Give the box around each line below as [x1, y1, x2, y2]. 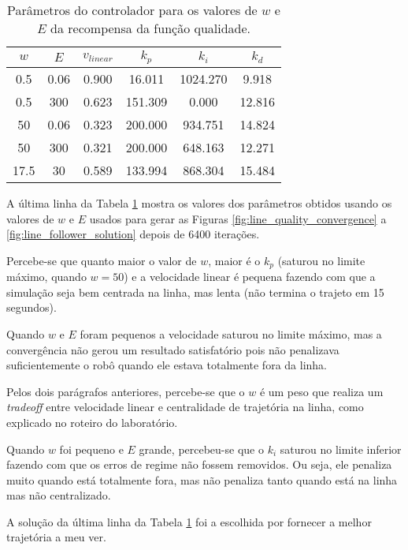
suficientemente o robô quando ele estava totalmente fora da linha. [6, 357, 327, 373]
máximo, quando [6, 268, 87, 285]
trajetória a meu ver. [6, 529, 106, 545]
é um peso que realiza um [259, 383, 384, 399]
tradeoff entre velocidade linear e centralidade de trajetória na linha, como [6, 398, 364, 415]
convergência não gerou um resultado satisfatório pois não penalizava [6, 341, 339, 357]
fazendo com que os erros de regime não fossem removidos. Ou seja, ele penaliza [6, 456, 392, 473]
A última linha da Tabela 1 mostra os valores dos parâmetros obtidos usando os [6, 194, 392, 211]
